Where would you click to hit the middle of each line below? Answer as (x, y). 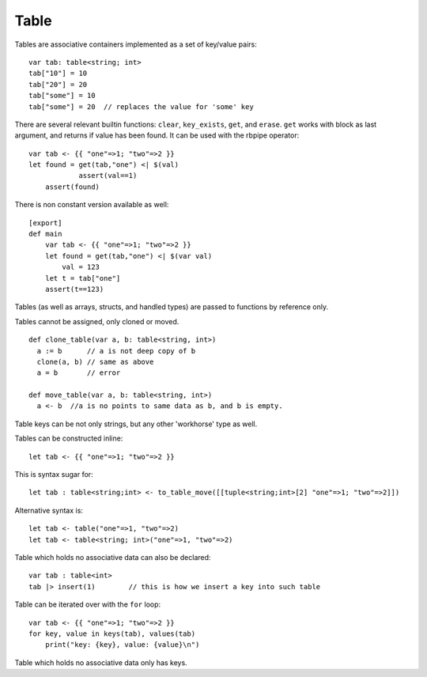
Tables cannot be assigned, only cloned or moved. (97, 321)
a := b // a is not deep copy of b (116, 351)
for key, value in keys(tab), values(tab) (112, 634)
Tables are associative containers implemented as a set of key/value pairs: (136, 44)
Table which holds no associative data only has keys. (101, 662)
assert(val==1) (108, 176)
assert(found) (72, 187)
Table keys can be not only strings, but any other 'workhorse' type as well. (136, 424)
